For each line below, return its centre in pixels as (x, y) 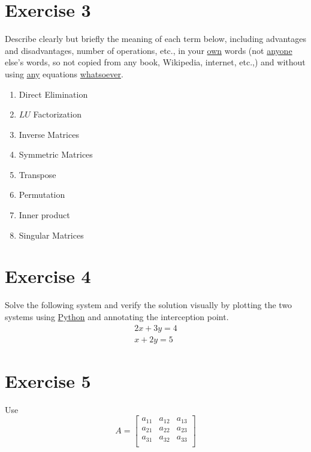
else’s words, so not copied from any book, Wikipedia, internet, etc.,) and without (155, 62)
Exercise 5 (48, 380)
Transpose (37, 174)
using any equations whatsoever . (64, 73)
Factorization (57, 114)
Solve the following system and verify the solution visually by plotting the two (149, 305)
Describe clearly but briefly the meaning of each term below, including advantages (155, 39)
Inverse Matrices (49, 134)
